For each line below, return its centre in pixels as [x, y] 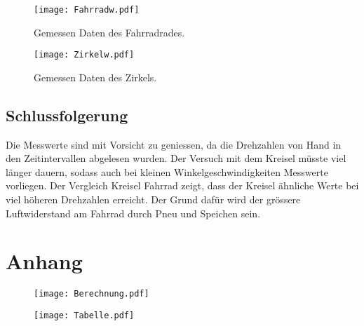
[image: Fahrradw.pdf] [87, 10]
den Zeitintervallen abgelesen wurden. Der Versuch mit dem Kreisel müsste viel [176, 158]
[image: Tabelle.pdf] [84, 316]
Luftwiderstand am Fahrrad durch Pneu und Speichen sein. [133, 213]
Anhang [44, 261]
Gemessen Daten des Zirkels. [95, 77]
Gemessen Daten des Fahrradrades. [109, 32]
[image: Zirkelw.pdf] [84, 55]
